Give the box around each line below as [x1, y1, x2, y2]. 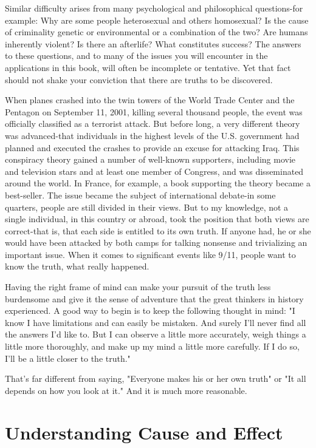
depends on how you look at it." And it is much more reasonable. [5, 384, 247, 396]
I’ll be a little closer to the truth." [5, 351, 131, 364]
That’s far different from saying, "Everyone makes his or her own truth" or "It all [5, 372, 306, 385]
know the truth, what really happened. [5, 260, 149, 273]
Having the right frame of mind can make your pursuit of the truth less [5, 280, 271, 293]
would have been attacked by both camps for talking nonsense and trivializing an [5, 236, 307, 249]
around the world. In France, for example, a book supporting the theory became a [5, 177, 311, 189]
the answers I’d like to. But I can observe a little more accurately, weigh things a [5, 328, 306, 341]
